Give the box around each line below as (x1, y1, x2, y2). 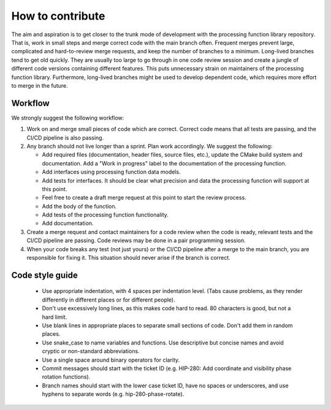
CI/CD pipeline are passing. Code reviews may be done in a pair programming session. (26, 237, 246, 245)
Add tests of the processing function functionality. (42, 211, 169, 219)
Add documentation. (42, 219, 94, 227)
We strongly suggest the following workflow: (11, 114, 124, 121)
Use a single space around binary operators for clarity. (42, 356, 180, 363)
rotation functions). (42, 373, 91, 381)
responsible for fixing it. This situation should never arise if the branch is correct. (26, 254, 231, 262)
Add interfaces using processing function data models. (42, 169, 181, 176)
